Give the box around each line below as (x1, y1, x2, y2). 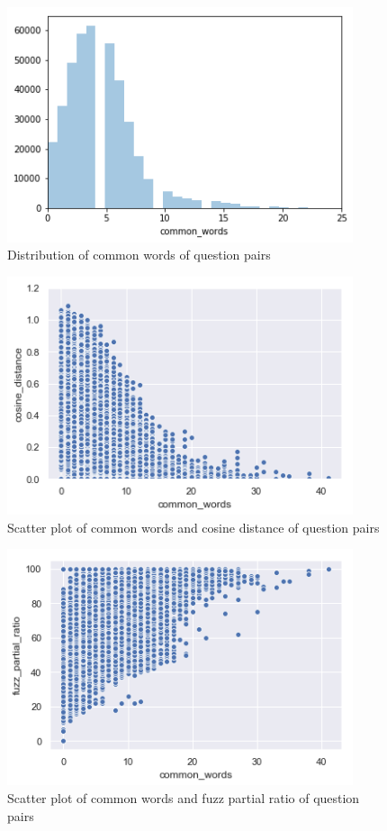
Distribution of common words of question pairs (7, 245, 271, 264)
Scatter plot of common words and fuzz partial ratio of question (7, 789, 360, 808)
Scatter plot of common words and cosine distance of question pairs (7, 517, 380, 536)
